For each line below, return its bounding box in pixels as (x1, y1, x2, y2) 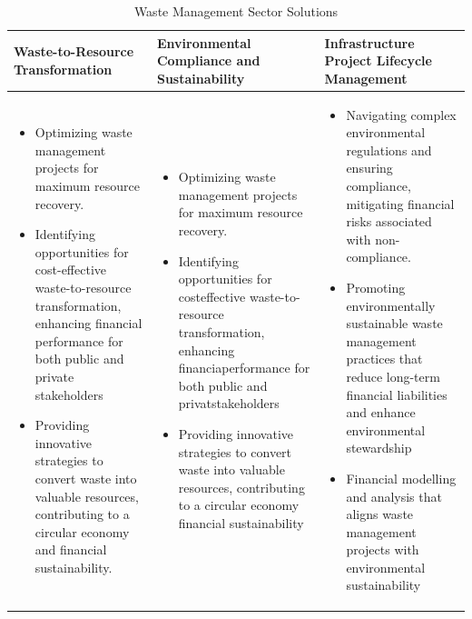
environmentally (346, 295, 436, 314)
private (34, 366, 74, 385)
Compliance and (156, 51, 261, 70)
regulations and (346, 140, 432, 159)
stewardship (346, 438, 412, 457)
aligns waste (346, 504, 414, 524)
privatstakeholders (178, 394, 280, 413)
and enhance (346, 403, 416, 422)
